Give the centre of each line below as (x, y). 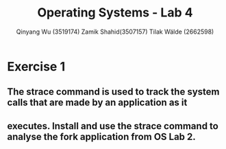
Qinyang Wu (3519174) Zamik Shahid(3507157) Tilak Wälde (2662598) (115, 32)
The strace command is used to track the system (113, 92)
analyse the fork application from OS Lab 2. (102, 136)
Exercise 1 (36, 66)
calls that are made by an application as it (97, 103)
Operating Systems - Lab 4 (115, 13)
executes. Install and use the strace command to (113, 126)
